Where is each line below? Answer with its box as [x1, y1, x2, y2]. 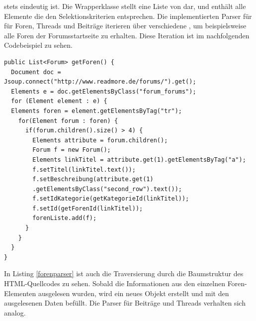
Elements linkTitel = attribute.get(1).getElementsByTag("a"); [32, 156, 246, 163]
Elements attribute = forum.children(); [32, 136, 168, 144]
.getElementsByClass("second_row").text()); [32, 185, 182, 193]
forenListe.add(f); [32, 214, 97, 222]
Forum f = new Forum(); [32, 146, 111, 154]
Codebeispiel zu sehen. [4, 40, 73, 50]
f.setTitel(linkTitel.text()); [32, 166, 136, 173]
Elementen [4, 288, 36, 298]
